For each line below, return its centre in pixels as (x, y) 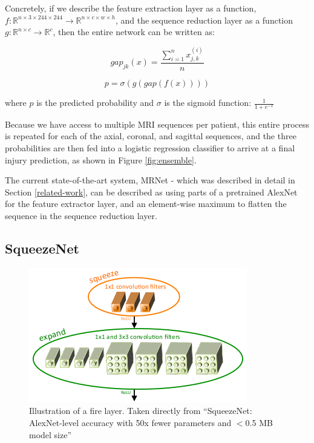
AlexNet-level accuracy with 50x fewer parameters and (130, 423)
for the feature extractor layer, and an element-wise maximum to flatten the (146, 204)
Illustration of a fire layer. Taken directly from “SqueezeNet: (141, 411)
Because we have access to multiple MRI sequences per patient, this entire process (157, 124)
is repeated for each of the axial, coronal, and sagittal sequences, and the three (151, 136)
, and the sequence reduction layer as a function (204, 20)
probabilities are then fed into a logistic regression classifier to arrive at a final (150, 148)
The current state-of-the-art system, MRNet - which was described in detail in (150, 180)
